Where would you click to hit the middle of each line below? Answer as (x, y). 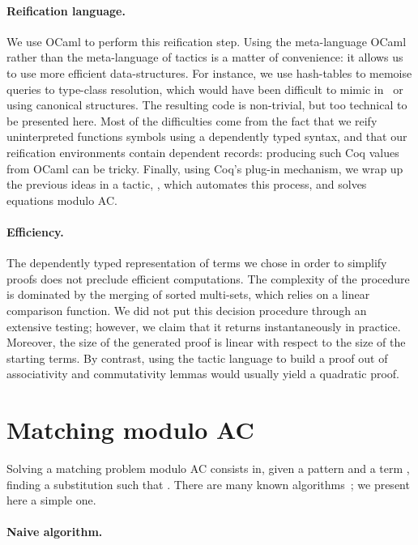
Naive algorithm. (55, 532)
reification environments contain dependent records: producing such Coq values (203, 152)
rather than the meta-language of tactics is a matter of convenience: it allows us (205, 57)
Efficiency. (35, 231)
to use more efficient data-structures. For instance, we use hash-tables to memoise (209, 72)
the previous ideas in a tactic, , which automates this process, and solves (187, 184)
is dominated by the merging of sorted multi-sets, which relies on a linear (188, 294)
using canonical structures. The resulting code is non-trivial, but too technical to (207, 105)
